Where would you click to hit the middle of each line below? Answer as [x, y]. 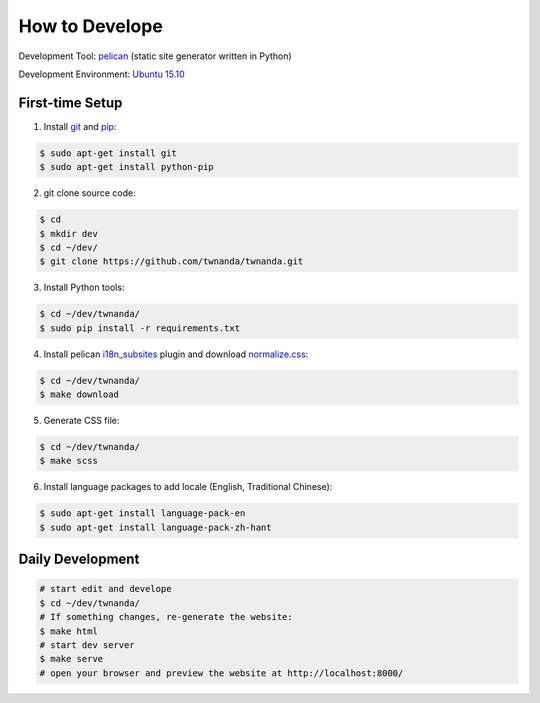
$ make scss [69, 461]
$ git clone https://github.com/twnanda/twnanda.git [171, 261]
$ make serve [71, 659]
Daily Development [79, 559]
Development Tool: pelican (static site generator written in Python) [155, 56]
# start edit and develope [105, 589]
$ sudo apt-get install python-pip [126, 167]
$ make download [79, 394]
